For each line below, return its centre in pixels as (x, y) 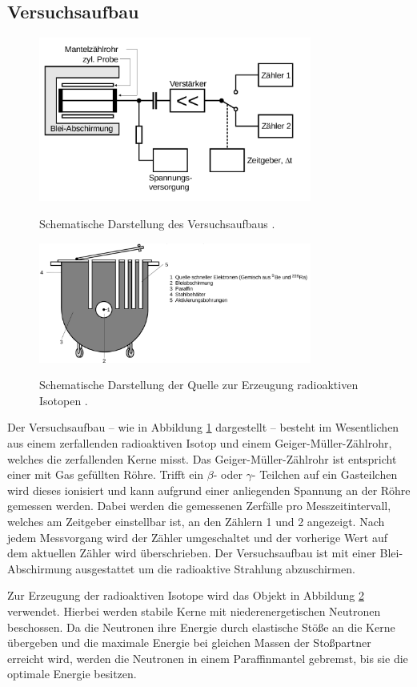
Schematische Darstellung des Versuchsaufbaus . (157, 223)
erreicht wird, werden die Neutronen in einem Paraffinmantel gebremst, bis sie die (208, 658)
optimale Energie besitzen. (72, 674)
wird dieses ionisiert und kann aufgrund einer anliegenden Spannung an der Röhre (209, 490)
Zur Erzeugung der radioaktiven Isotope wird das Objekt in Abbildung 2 (186, 595)
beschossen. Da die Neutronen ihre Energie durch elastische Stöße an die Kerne (201, 627)
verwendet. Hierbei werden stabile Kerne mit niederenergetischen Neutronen (194, 611)
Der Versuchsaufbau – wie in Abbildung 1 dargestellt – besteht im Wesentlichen (203, 427)
